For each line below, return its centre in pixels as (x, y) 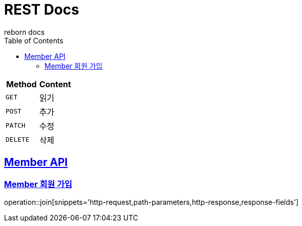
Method (21, 84)
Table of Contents (34, 40)
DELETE (17, 140)
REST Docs (42, 10)
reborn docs (25, 32)
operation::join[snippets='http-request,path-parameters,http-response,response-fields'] (152, 202)
